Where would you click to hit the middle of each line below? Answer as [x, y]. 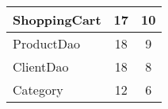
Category [38, 90]
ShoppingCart [57, 19]
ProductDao [46, 43]
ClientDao [41, 66]
